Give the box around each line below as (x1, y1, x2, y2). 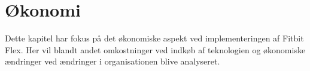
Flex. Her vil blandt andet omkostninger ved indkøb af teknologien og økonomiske (5, 43, 306, 56)
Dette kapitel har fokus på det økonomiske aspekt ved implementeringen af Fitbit (5, 32, 304, 44)
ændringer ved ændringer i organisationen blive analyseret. (5, 55, 220, 67)
